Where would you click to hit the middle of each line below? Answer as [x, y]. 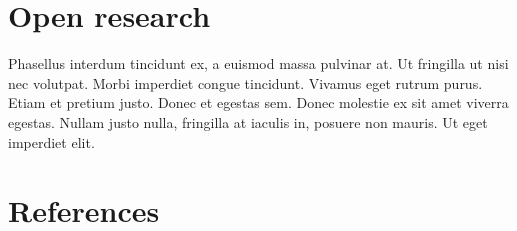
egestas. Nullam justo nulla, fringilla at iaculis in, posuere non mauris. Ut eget [248, 121]
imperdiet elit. [51, 141]
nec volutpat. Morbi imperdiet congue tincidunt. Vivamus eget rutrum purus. [245, 82]
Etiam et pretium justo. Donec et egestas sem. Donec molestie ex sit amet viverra [258, 102]
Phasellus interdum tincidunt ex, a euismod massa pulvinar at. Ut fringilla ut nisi [258, 63]
